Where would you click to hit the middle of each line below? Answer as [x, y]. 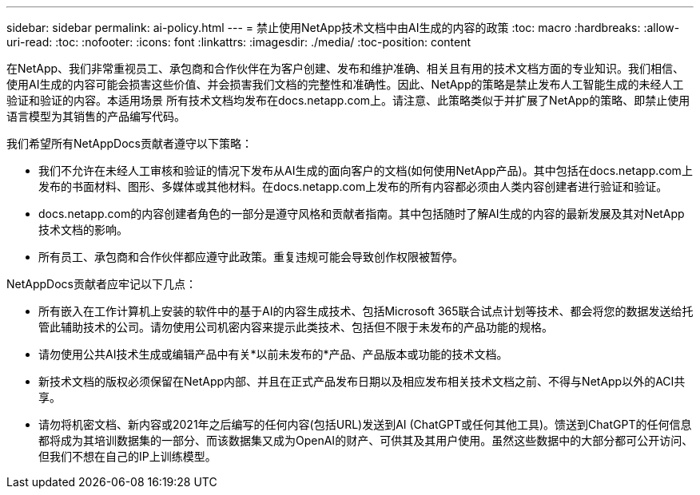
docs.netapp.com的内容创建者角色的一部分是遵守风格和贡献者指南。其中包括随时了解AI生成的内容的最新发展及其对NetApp [362, 214]
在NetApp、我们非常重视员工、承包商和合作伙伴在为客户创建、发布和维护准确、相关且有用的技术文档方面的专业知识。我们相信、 [346, 68]
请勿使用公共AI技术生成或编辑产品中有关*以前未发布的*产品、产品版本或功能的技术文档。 [273, 354]
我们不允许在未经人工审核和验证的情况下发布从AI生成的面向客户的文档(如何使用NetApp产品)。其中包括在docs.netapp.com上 [366, 170]
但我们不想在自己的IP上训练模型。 [127, 456]
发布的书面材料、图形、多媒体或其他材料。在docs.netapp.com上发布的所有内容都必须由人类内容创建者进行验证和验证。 [353, 186]
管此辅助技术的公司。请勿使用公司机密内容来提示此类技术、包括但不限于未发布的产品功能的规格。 [296, 327]
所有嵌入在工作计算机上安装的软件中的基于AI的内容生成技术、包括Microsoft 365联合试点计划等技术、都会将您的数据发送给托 [366, 311]
